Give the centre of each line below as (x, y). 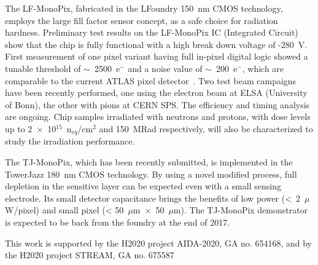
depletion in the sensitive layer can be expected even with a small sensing (143, 186)
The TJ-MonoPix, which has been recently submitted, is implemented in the (149, 161)
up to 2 (19, 128)
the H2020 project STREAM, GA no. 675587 (90, 255)
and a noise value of (165, 68)
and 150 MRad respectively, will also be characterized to (206, 128)
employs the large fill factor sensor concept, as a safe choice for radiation (142, 20)
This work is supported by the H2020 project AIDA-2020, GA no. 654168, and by (158, 243)
